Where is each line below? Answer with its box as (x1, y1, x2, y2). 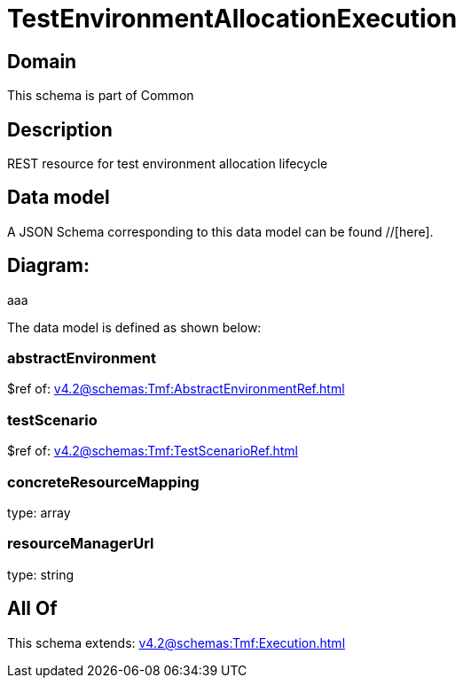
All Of (7, 597, 58, 620)
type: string (7, 566, 75, 582)
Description (7, 118, 113, 141)
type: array (7, 504, 71, 520)
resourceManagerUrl (7, 534, 154, 553)
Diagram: (7, 254, 90, 277)
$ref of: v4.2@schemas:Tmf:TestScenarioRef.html (7, 443, 298, 459)
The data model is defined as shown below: (7, 319, 262, 335)
